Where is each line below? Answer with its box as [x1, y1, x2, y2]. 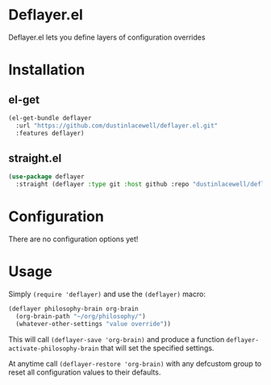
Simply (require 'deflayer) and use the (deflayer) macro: [8, 289, 206, 299]
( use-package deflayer [8, 173, 85, 181]
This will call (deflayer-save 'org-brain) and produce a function [8, 334, 225, 344]
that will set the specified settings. [100, 343, 215, 353]
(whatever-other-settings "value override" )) [15, 320, 172, 328]
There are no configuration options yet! [8, 234, 139, 244]
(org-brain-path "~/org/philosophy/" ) [15, 312, 147, 320]
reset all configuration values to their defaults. [8, 367, 161, 377]
